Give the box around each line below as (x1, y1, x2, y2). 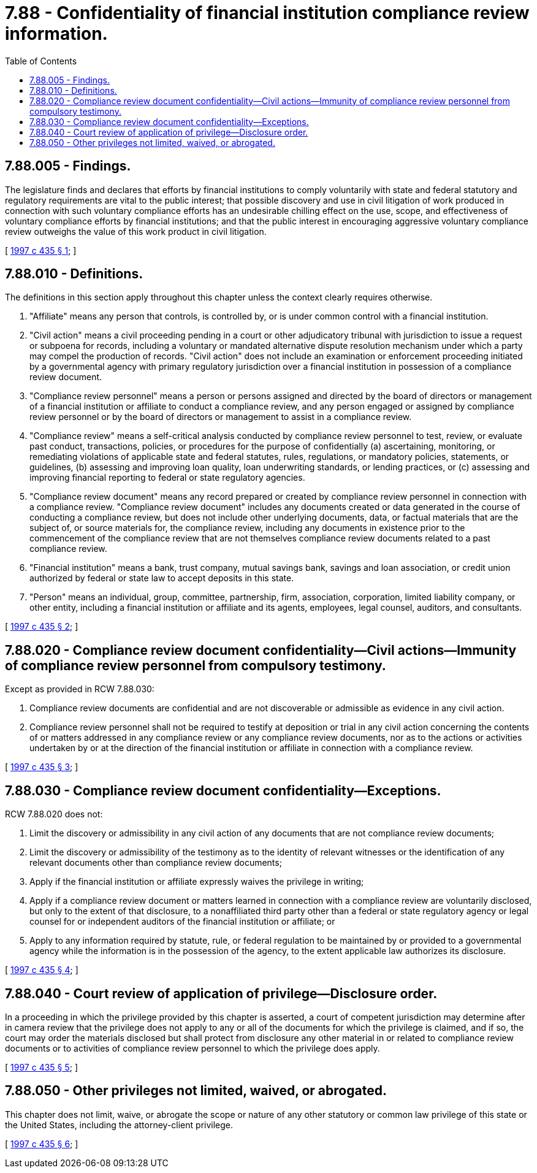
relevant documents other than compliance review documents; (29, 857, 282, 868)
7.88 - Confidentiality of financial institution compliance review (5, 2, 530, 23)
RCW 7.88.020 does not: (5, 809, 103, 820)
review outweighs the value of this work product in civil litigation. (5, 226, 267, 237)
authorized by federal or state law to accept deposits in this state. (29, 573, 294, 584)
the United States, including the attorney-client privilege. (5, 1119, 234, 1130)
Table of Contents (5, 55, 77, 66)
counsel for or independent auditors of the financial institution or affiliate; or (29, 916, 335, 927)
